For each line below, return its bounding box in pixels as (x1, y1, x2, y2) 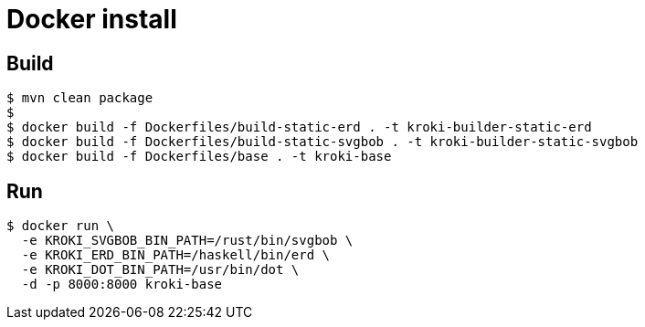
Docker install (6, 4, 177, 35)
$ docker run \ (6, 218, 115, 234)
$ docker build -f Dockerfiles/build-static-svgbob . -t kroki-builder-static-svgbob (6, 134, 639, 150)
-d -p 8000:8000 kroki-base (21, 277, 223, 292)
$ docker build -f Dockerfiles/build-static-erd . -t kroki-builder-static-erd (6, 120, 592, 135)
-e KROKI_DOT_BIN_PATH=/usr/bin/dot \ (21, 262, 300, 278)
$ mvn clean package (6, 90, 153, 106)
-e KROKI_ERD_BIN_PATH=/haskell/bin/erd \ (21, 248, 331, 263)
